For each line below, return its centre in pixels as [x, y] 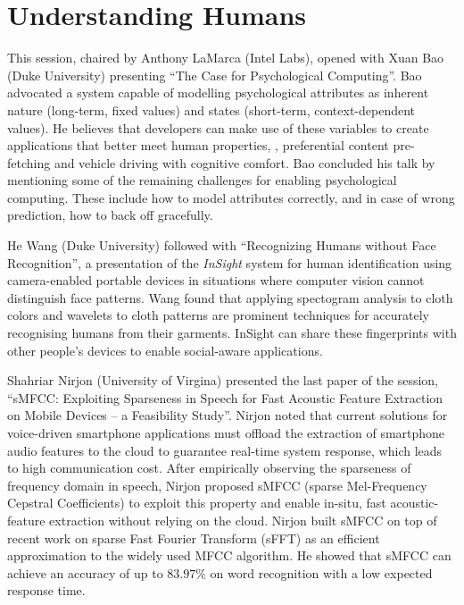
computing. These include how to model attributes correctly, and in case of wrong [231, 197]
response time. [46, 590]
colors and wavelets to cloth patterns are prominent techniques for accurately [219, 315]
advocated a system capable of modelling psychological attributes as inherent [218, 92]
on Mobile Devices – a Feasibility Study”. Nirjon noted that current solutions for [228, 415]
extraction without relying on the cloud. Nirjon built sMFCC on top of [243, 520]
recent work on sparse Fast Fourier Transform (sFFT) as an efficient [194, 538]
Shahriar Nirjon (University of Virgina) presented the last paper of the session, [223, 380]
